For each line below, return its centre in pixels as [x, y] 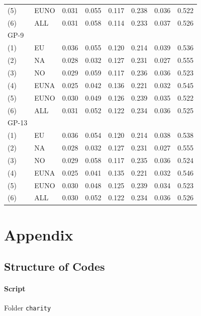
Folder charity [28, 308]
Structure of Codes [55, 266]
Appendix [39, 234]
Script [15, 289]
